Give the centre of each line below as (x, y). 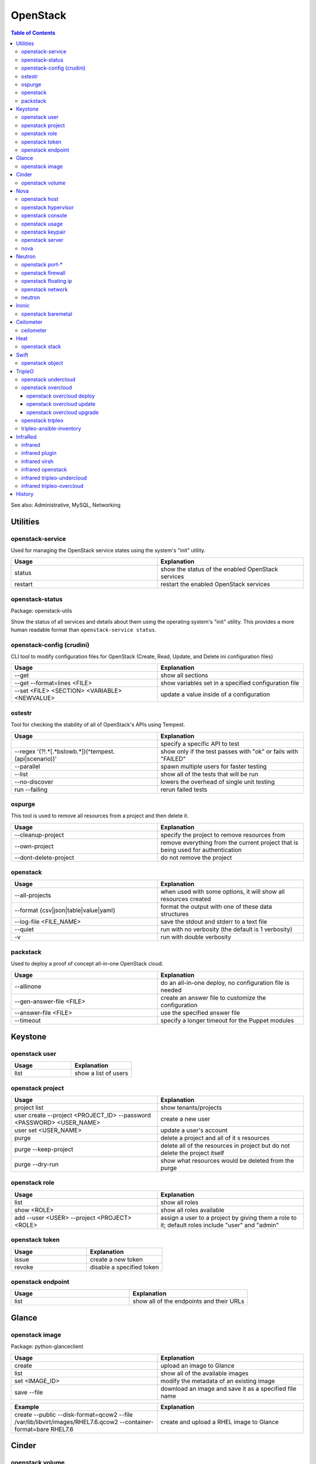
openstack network (44, 289)
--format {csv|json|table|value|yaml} (65, 911)
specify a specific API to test (200, 744)
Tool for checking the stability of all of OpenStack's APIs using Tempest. (98, 725)
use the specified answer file (200, 1013)
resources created (186, 899)
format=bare (32, 1429)
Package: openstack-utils (42, 611)
